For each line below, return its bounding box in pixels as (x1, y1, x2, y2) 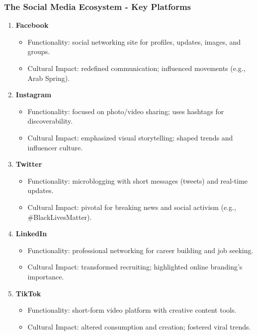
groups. (27, 46, 50, 57)
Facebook (15, 20, 49, 30)
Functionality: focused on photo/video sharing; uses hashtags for (27, 106, 224, 116)
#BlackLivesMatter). (27, 211, 92, 222)
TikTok (15, 288, 41, 298)
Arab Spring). (27, 72, 70, 83)
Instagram (15, 89, 52, 100)
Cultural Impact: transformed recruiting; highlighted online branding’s (27, 262, 243, 272)
